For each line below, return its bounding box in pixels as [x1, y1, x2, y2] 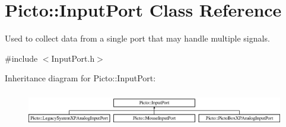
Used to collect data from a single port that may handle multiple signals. [5, 32, 270, 45]
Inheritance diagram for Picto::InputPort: [5, 72, 156, 84]
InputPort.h [51, 52, 95, 64]
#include [5, 52, 38, 64]
